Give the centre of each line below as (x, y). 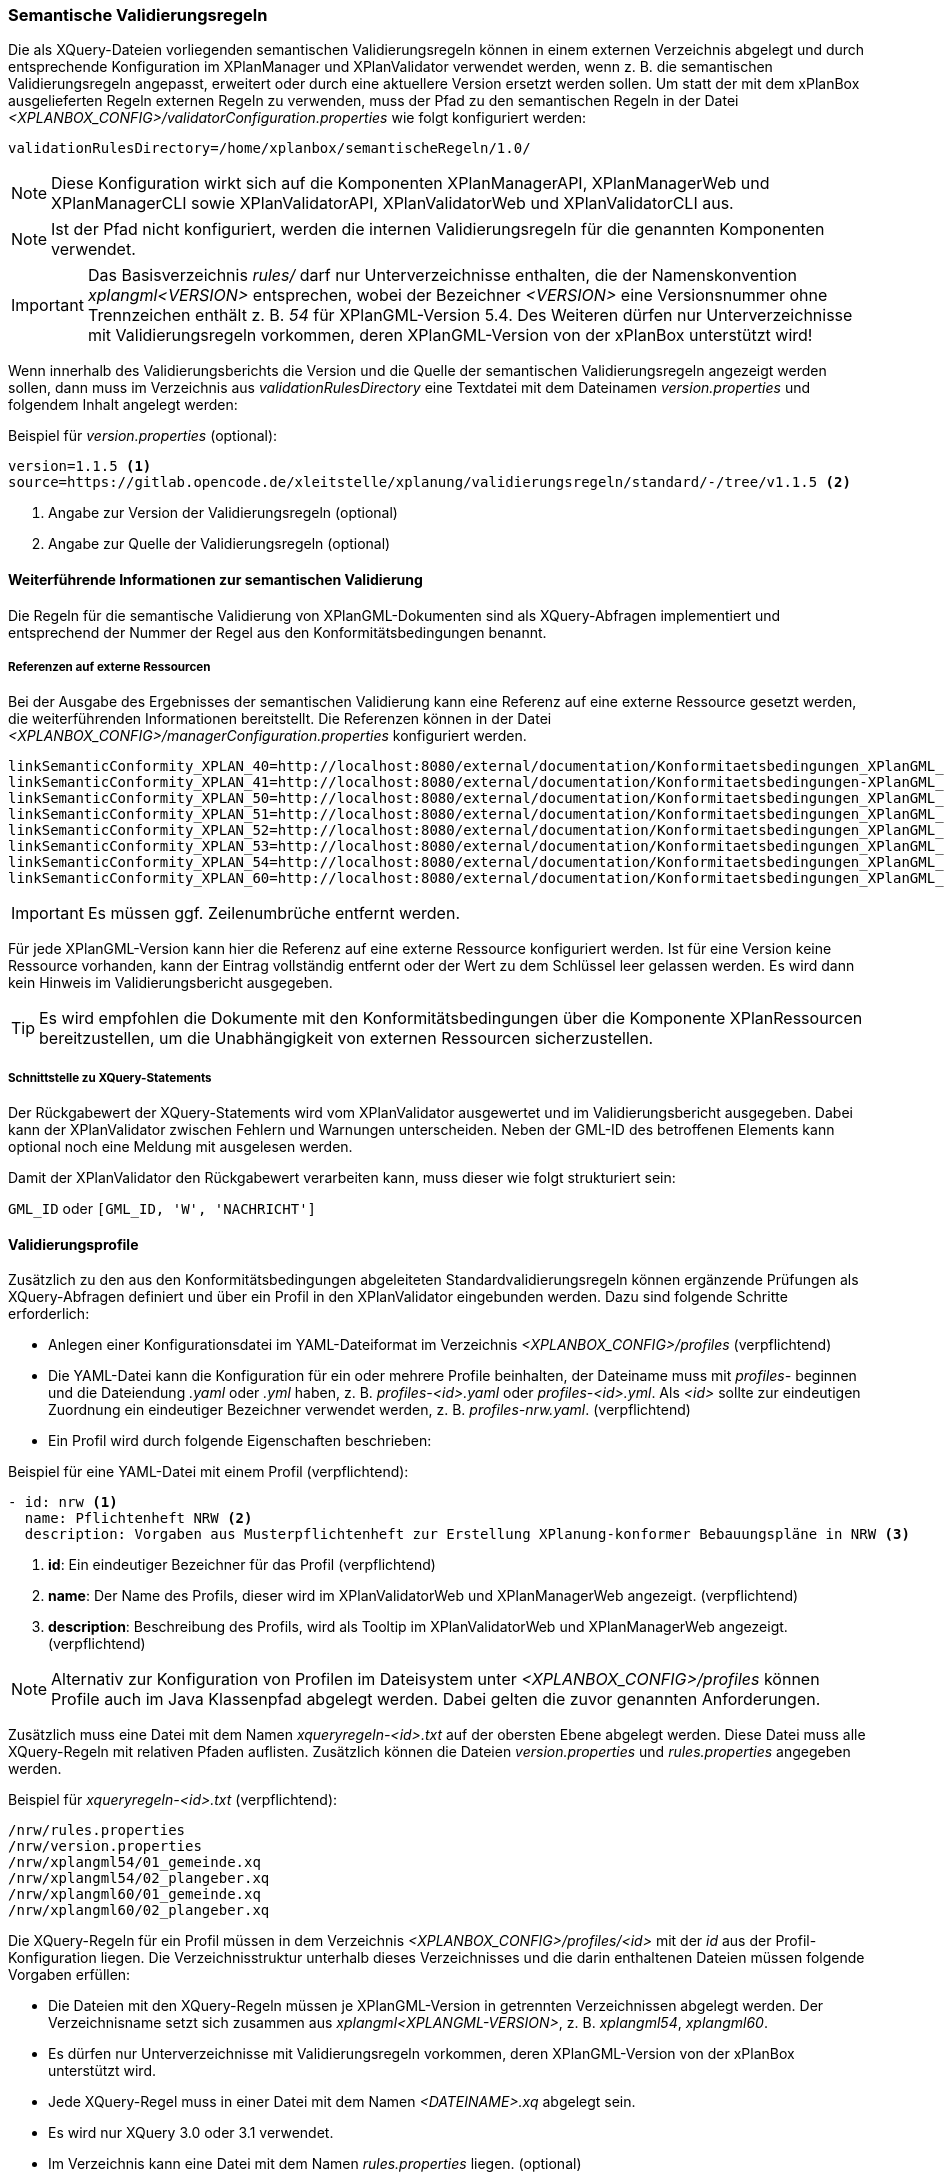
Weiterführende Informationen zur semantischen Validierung (215, 579)
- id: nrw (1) (63, 1502)
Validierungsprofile (73, 1244)
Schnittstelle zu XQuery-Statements (110, 1077)
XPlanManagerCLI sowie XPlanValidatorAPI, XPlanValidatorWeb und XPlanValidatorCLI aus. (392, 203)
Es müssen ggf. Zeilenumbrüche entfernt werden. (273, 913)
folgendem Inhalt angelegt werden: (123, 405)
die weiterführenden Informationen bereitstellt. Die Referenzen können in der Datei (280, 719)
